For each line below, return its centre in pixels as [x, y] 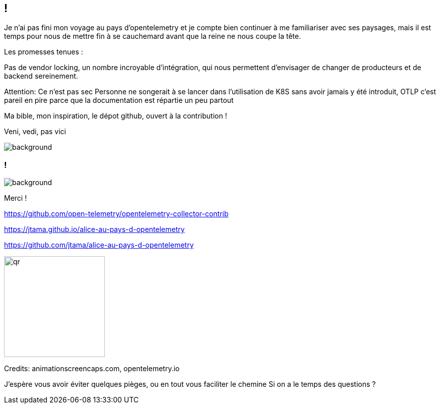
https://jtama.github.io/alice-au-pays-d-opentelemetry [95, 229]
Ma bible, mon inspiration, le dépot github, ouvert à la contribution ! [116, 116]
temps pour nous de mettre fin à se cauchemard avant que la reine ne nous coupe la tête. [152, 36]
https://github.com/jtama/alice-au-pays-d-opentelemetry [99, 245]
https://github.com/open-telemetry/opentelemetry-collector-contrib [116, 214]
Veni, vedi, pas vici [35, 132]
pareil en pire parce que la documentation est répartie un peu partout [119, 100]
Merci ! [16, 198]
